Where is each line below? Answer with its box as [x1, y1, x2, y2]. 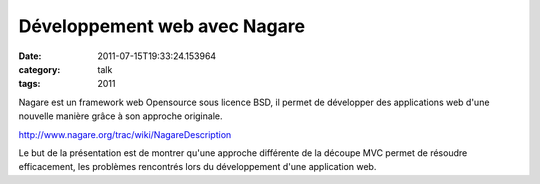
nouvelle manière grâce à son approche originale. [18, 110, 223, 122]
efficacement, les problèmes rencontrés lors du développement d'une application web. [18, 161, 377, 173]
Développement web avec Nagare [18, 15, 305, 37]
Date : [18, 50, 42, 62]
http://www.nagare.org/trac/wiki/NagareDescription [18, 128, 232, 140]
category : [18, 63, 61, 75]
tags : [18, 78, 41, 90]
